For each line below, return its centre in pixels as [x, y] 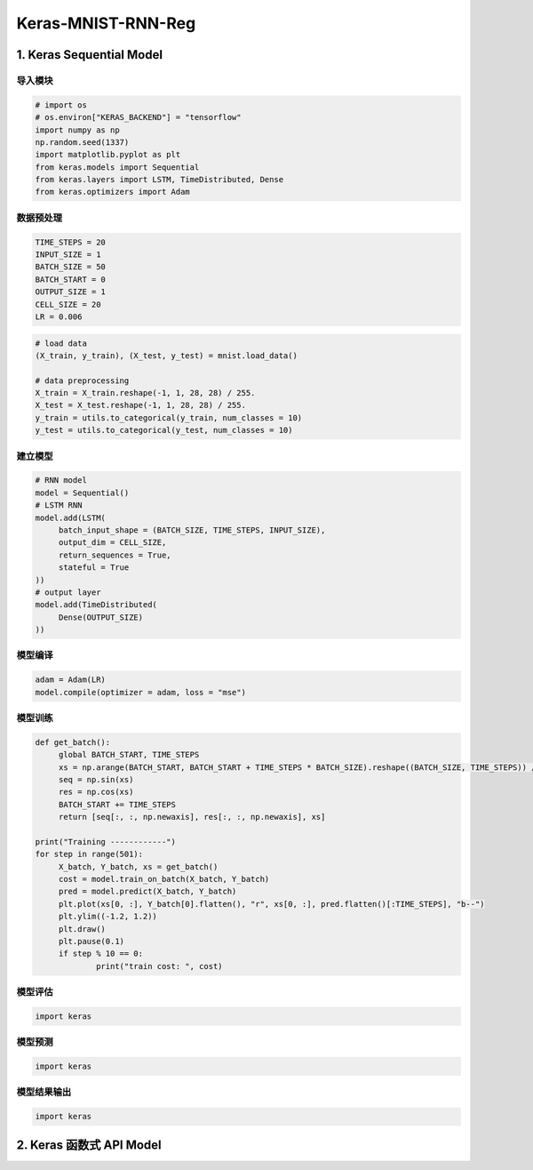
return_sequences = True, [115, 555]
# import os [61, 105]
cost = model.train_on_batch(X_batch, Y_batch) [164, 879]
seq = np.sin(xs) [96, 779]
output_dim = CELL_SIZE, [112, 543]
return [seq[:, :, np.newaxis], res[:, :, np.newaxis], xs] [192, 817]
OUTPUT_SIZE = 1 [71, 292]
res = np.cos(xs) [96, 792]
